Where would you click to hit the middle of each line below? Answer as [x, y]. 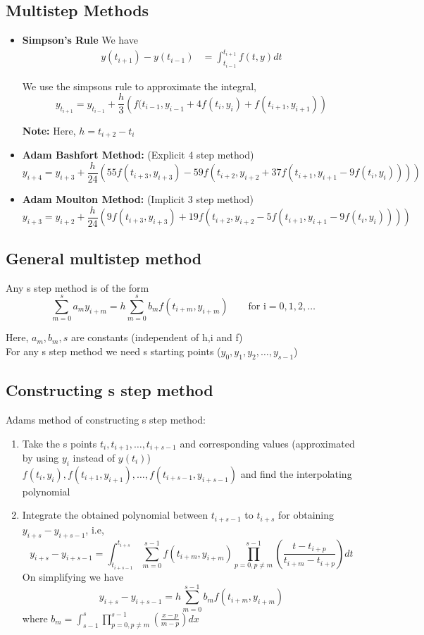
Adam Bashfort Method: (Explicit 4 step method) [138, 155]
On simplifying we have [73, 577]
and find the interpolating [296, 473]
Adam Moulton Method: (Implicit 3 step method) [138, 199]
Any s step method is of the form [77, 287]
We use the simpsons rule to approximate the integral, [139, 86]
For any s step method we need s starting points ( [113, 351]
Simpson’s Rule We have [80, 40]
